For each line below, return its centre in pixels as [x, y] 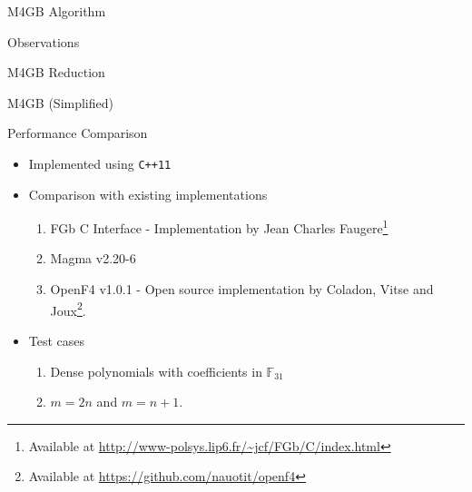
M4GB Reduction [56, 72]
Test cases [57, 340]
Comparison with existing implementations [148, 194]
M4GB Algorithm [57, 11]
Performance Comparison [78, 133]
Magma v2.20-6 [93, 258]
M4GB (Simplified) [60, 102]
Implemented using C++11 [100, 163]
